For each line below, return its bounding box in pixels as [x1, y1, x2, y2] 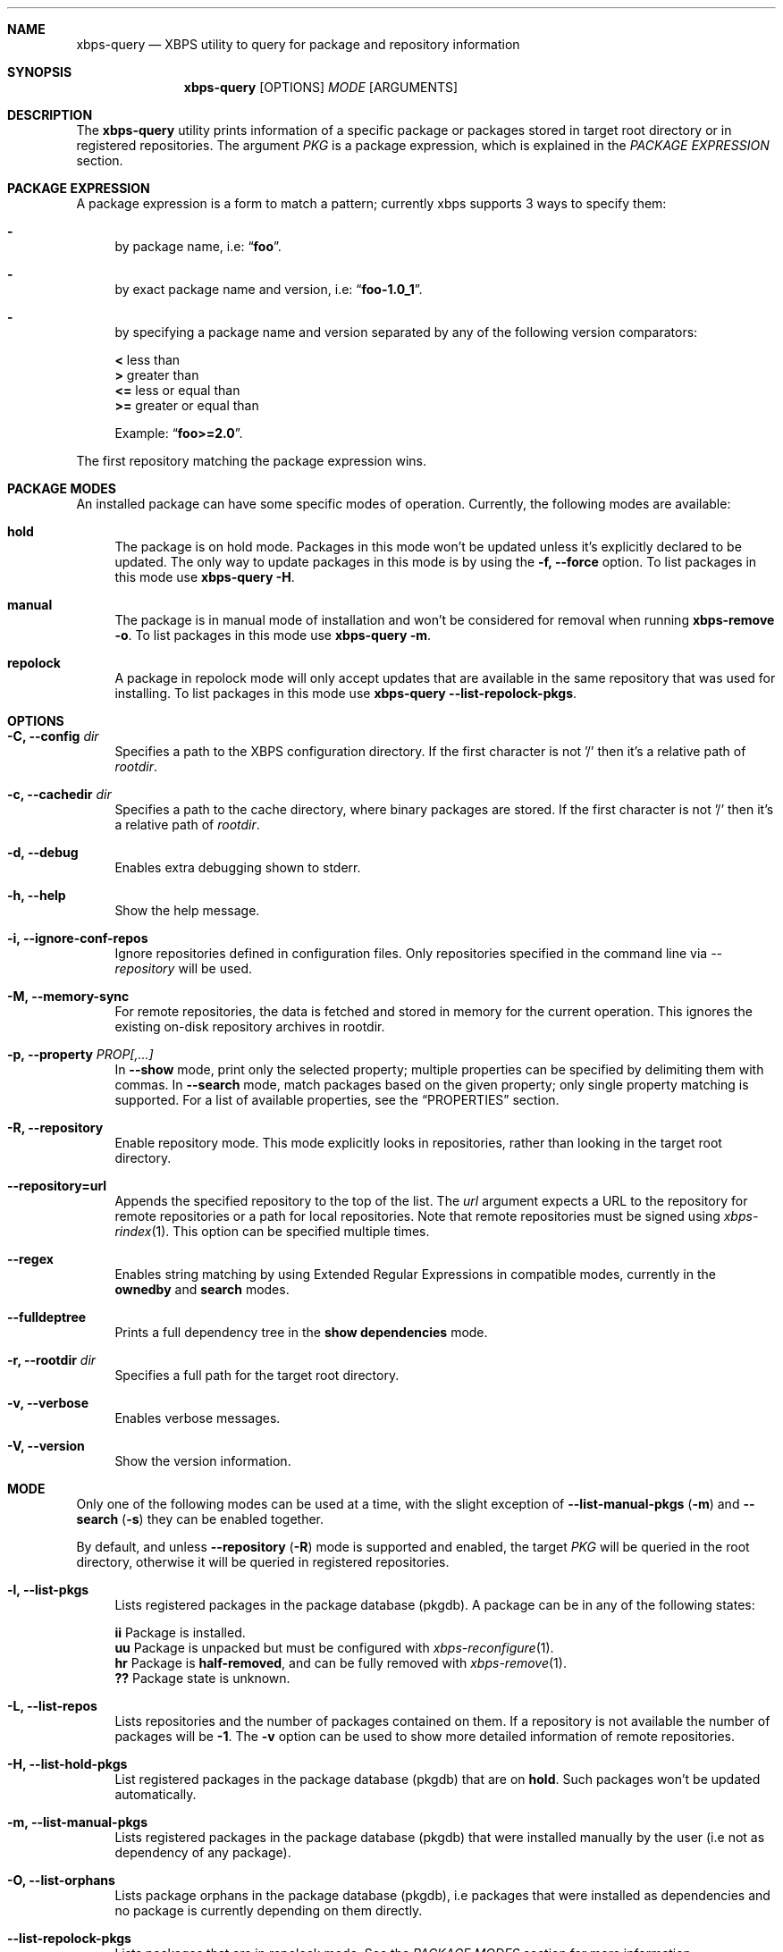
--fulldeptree [7, 1309, 87, 1325]
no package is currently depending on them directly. [114, 1903, 423, 1918]
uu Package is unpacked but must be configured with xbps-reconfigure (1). [114, 1640, 554, 1655]
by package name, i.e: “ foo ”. [114, 239, 282, 254]
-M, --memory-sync [7, 989, 130, 1004]
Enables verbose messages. [114, 1410, 281, 1426]
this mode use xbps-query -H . [114, 569, 295, 585]
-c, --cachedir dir [7, 787, 112, 802]
